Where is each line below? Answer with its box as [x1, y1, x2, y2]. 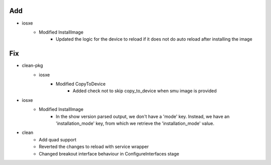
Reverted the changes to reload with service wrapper [39, 143, 149, 150]
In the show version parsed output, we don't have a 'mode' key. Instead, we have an [56, 113, 230, 119]
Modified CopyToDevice [56, 81, 106, 87]
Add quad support [39, 136, 77, 142]
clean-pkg [22, 63, 43, 69]
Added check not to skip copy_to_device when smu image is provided [73, 88, 217, 94]
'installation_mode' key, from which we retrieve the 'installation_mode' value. [56, 120, 215, 126]
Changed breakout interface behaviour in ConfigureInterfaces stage [39, 150, 179, 156]
